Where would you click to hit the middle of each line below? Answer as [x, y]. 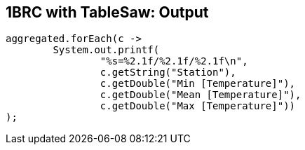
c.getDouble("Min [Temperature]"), [198, 84]
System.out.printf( [106, 50]
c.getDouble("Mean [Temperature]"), [201, 95]
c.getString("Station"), [168, 73]
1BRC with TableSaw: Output [107, 12]
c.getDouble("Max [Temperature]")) [198, 106]
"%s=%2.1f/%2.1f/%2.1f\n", [174, 61]
